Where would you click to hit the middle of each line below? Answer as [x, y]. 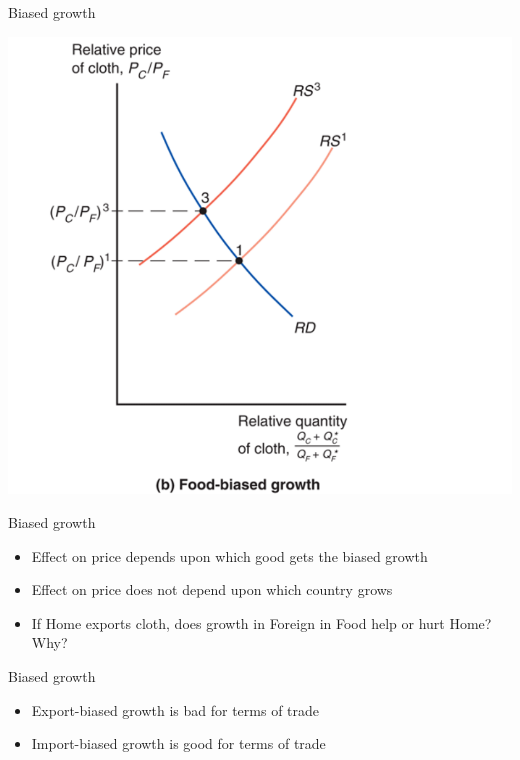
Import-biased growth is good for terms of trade [178, 743]
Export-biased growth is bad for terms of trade [175, 709]
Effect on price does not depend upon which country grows [212, 589]
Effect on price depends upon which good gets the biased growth [229, 555]
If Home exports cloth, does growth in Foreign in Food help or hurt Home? [261, 622]
